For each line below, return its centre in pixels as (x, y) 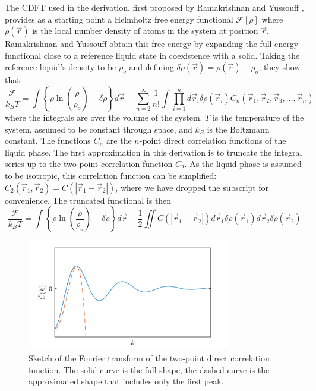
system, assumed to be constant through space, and (99, 129)
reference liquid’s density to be (61, 67)
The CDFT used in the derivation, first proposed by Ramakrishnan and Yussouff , (154, 7)
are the (119, 141)
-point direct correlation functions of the (213, 141)
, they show (279, 67)
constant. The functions (48, 141)
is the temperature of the (258, 117)
